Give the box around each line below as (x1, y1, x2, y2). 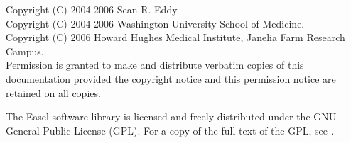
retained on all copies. (6, 85, 101, 100)
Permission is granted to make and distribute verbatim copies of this (6, 57, 304, 72)
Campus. (6, 43, 44, 58)
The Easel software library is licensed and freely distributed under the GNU (6, 109, 337, 124)
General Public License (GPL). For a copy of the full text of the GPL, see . (6, 122, 334, 137)
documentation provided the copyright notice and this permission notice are (6, 71, 336, 86)
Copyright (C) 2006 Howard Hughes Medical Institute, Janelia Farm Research (6, 30, 345, 45)
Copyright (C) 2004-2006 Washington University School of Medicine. (6, 16, 305, 30)
